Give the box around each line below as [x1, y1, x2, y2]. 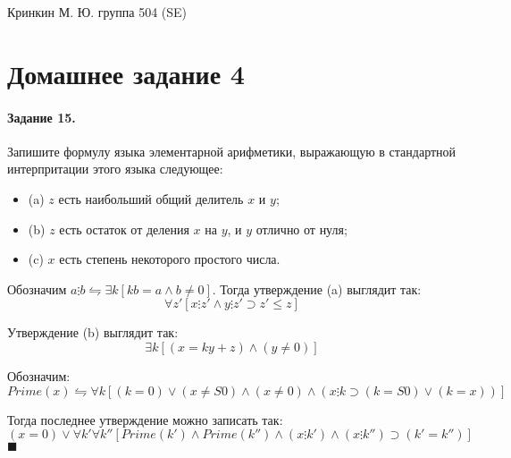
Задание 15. [7, 107, 76, 126]
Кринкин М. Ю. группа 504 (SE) [7, 3, 188, 21]
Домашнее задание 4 [7, 55, 245, 91]
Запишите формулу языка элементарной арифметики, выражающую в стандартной [7, 141, 457, 160]
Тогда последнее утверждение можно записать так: [7, 410, 283, 428]
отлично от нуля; [255, 219, 348, 238]
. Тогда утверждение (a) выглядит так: [212, 279, 422, 298]
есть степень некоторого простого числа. [59, 250, 281, 268]
